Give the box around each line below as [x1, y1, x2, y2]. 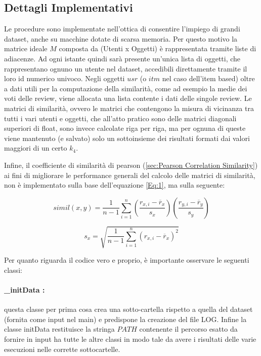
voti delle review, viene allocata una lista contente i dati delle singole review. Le [4, 93, 252, 103]
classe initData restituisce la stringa [4, 324, 115, 334]
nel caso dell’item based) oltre [162, 73, 255, 84]
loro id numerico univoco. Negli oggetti [4, 73, 125, 84]
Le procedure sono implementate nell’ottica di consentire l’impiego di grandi [4, 23, 240, 34]
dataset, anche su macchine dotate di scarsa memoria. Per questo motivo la [4, 33, 238, 44]
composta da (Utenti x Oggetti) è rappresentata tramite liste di [59, 43, 256, 54]
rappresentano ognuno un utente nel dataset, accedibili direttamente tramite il [4, 63, 247, 74]
